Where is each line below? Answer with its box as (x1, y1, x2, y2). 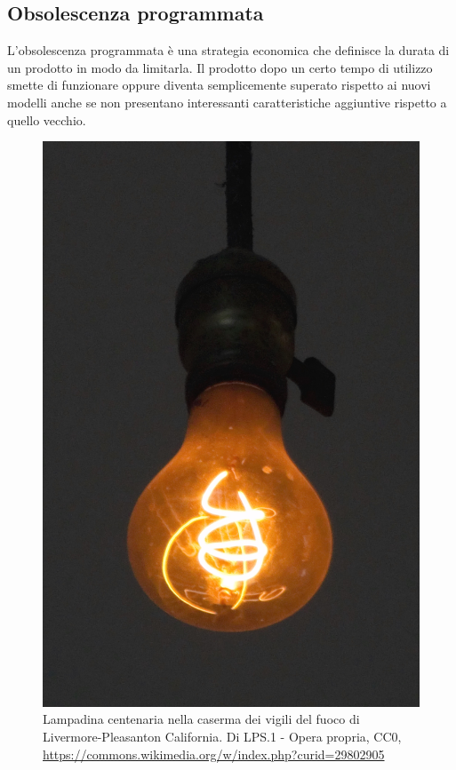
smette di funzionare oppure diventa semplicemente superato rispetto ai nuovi (7, 75, 431, 94)
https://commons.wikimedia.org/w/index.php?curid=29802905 (43, 744, 385, 763)
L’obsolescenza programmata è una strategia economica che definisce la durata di (7, 41, 450, 60)
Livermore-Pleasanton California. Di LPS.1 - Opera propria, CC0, (43, 726, 402, 745)
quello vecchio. (7, 110, 86, 129)
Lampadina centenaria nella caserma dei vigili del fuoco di (43, 710, 360, 728)
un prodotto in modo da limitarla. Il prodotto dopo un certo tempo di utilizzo (7, 58, 433, 76)
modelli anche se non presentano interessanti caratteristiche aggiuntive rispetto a (7, 92, 447, 111)
